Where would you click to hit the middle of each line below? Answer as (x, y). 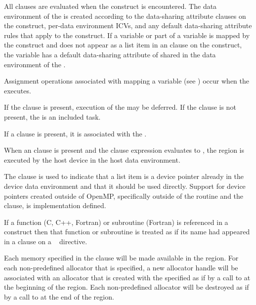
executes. (18, 90)
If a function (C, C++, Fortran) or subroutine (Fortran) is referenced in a (116, 222)
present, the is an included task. (52, 116)
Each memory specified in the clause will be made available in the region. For (121, 258)
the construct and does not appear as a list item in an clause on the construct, (123, 45)
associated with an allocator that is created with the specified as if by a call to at (127, 277)
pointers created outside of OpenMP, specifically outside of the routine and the (124, 196)
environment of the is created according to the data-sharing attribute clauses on (125, 16)
